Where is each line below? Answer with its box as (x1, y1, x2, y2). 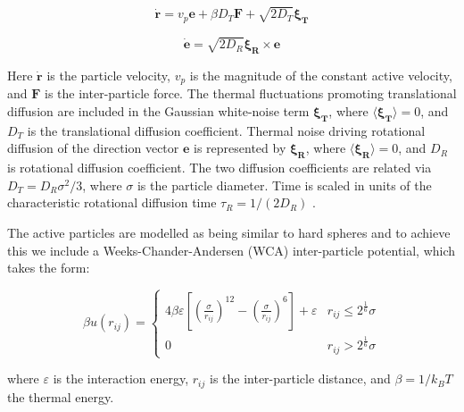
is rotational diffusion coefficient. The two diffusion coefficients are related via (7, 158, 432, 177)
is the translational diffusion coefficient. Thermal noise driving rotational (27, 121, 426, 139)
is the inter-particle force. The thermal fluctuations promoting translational (45, 84, 457, 103)
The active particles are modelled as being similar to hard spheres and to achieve (7, 223, 451, 241)
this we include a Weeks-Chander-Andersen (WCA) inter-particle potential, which (7, 240, 456, 259)
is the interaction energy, (53, 369, 189, 388)
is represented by (193, 139, 286, 157)
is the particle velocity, (46, 65, 170, 84)
